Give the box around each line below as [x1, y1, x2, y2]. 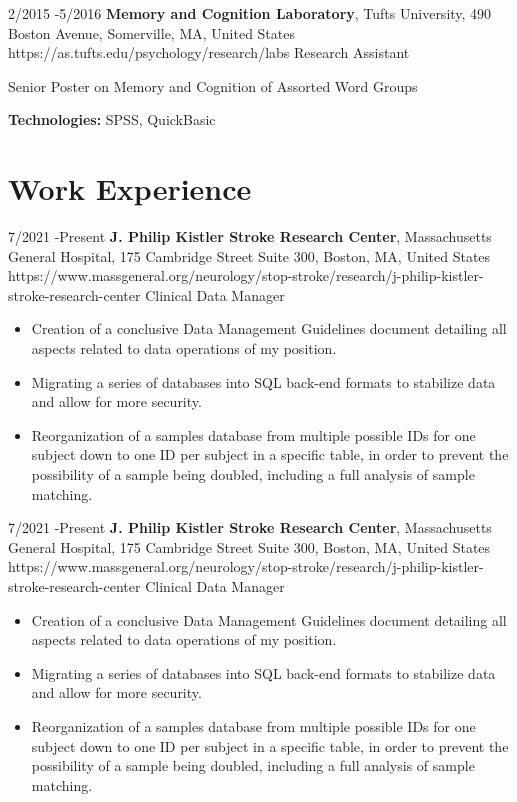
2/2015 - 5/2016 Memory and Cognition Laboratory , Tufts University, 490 [8, 3, 492, 23]
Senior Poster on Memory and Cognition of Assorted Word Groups [8, 75, 418, 96]
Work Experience [8, 168, 252, 209]
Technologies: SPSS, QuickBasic [8, 109, 216, 130]
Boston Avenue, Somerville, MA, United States [8, 22, 295, 43]
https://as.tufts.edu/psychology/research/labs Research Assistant [8, 42, 410, 63]
